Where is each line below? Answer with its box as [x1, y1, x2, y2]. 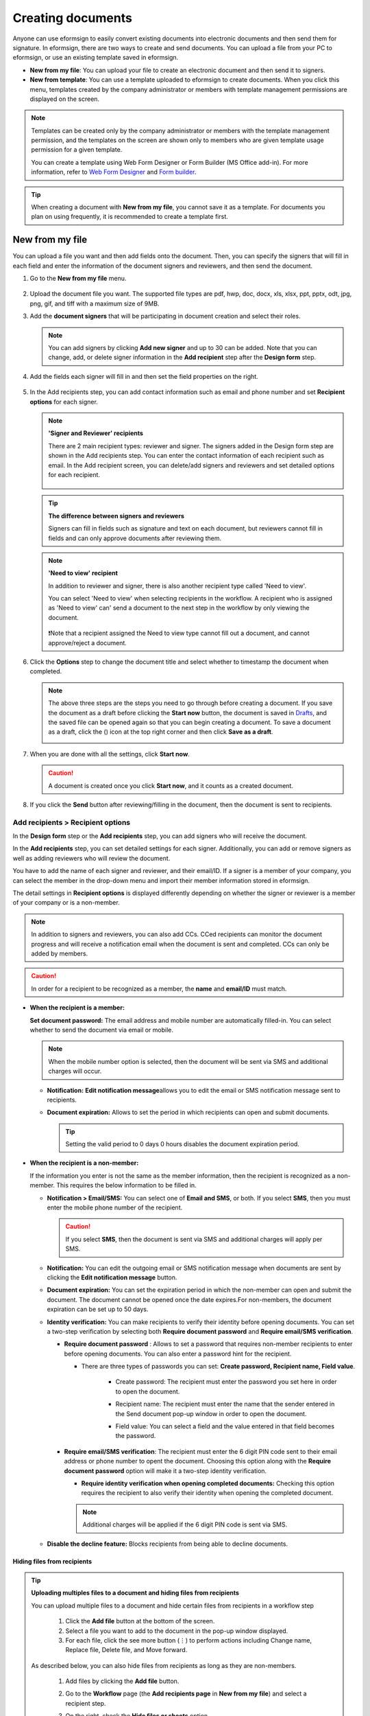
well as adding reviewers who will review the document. [12, 854, 171, 862]
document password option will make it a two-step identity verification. [64, 1466, 267, 1475]
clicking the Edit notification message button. [47, 1273, 177, 1282]
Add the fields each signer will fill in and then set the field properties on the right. [29, 372, 258, 380]
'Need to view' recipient [48, 569, 118, 577]
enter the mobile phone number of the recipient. [47, 1203, 183, 1211]
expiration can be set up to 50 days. [47, 1305, 149, 1314]
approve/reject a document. [48, 638, 127, 647]
